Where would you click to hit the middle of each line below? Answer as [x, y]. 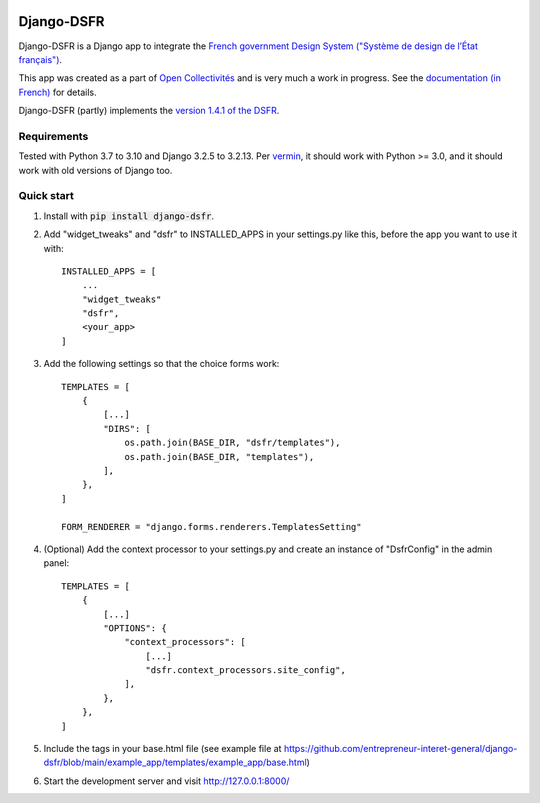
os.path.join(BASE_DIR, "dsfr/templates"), [232, 443]
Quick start [46, 196]
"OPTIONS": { [135, 628]
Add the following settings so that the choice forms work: [161, 364]
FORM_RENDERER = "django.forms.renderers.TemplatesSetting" [211, 526]
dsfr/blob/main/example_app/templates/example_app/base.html [175, 762]
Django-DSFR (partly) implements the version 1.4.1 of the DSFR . [149, 111]
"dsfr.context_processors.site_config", [246, 670]
